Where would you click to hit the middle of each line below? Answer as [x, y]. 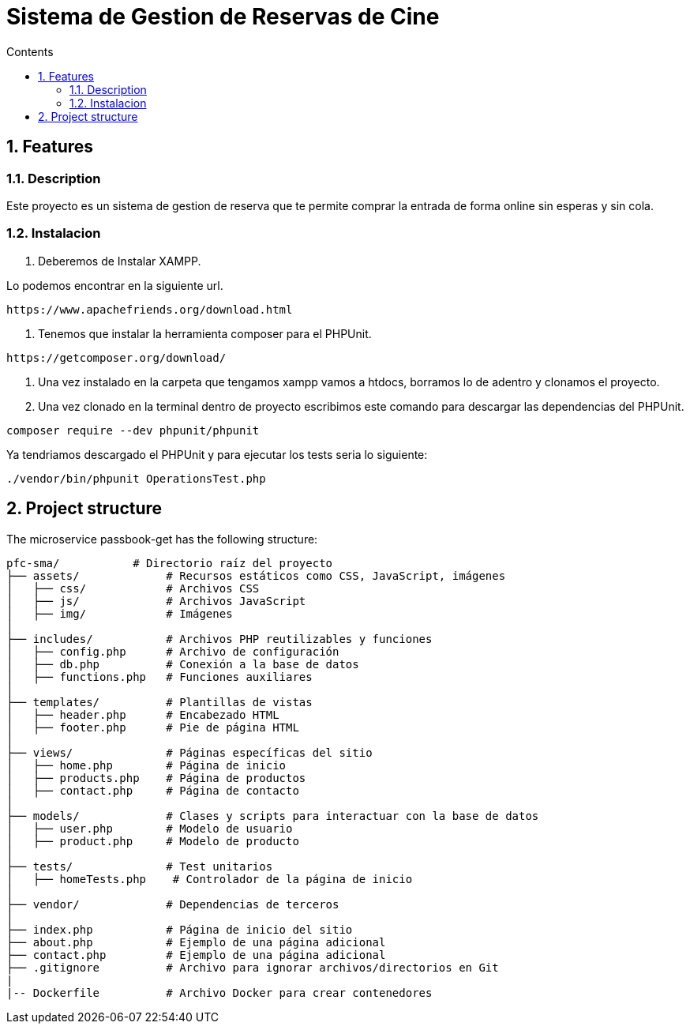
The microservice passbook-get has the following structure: [162, 539]
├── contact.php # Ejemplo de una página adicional [196, 955]
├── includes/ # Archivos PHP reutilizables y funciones [219, 639]
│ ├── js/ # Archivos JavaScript [156, 601]
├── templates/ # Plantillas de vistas [159, 702]
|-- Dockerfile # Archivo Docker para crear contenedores [219, 992]
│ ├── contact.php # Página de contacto [153, 790]
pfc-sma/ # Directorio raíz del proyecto [170, 563]
